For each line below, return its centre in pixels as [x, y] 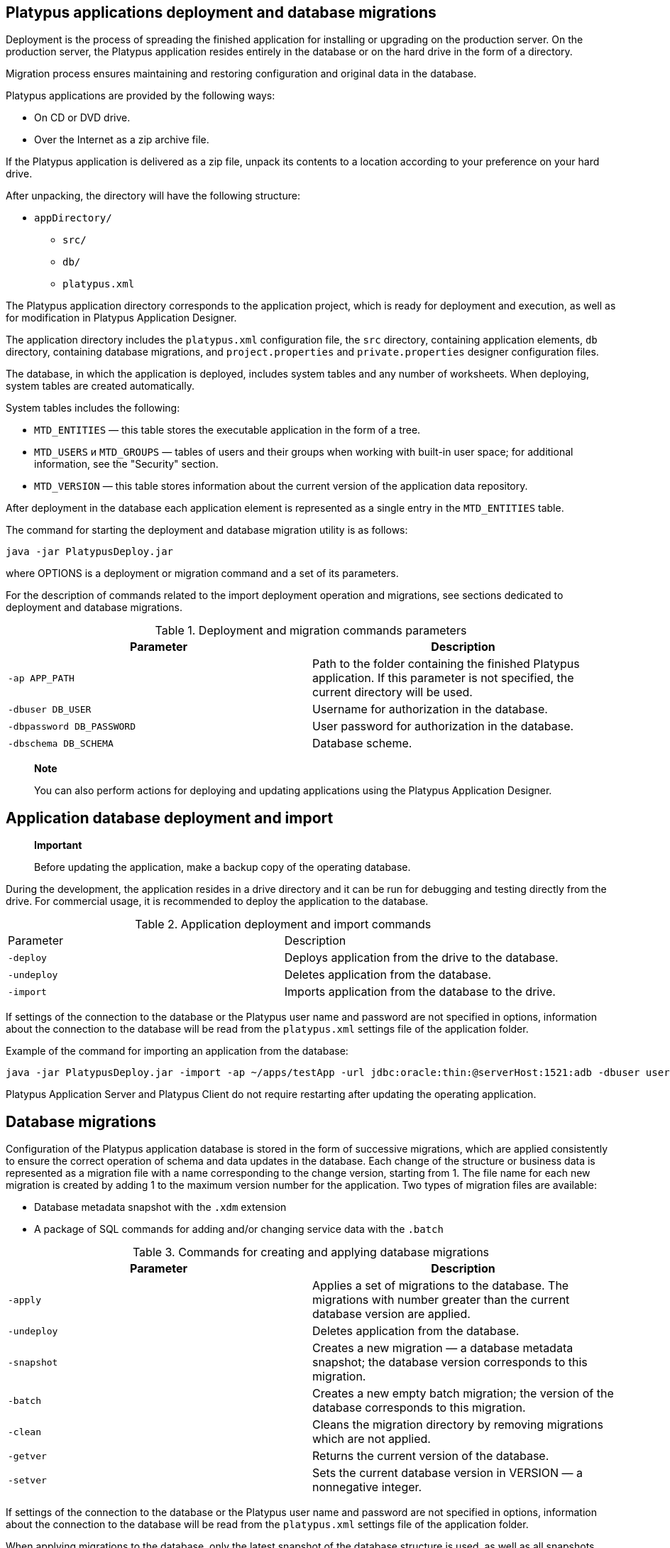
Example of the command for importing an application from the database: [177, 1051]
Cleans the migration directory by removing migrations [458, 1425]
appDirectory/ [73, 218]
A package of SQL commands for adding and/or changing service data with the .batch [239, 1229]
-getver [27, 1456]
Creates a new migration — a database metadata [443, 1348]
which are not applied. [372, 1439]
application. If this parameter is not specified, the [443, 678]
